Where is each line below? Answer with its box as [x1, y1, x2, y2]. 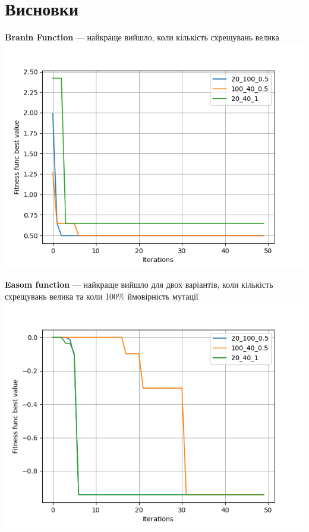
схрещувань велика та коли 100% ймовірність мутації [5, 289, 198, 302]
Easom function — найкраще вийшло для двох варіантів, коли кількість [5, 278, 273, 291]
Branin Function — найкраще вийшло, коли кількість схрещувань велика [5, 31, 279, 43]
